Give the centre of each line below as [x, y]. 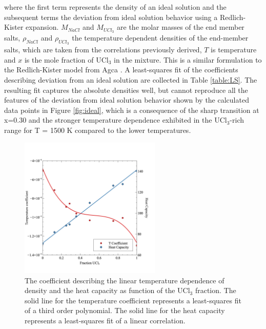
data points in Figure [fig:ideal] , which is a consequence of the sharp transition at [132, 110]
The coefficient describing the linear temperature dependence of [125, 280]
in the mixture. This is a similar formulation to [188, 59]
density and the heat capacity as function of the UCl [107, 290]
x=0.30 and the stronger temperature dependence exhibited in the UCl [116, 120]
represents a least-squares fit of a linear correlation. [105, 320]
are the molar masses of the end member [181, 27]
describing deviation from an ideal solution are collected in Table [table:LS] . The [131, 80]
